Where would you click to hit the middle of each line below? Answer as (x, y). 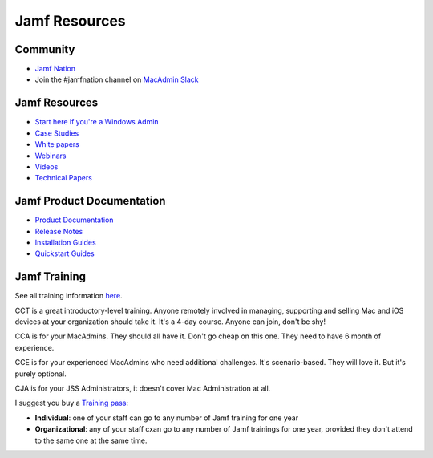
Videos (47, 166)
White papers (57, 144)
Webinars (51, 156)
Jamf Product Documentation (90, 201)
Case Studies (57, 133)
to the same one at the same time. (91, 440)
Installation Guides (65, 242)
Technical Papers (63, 178)
